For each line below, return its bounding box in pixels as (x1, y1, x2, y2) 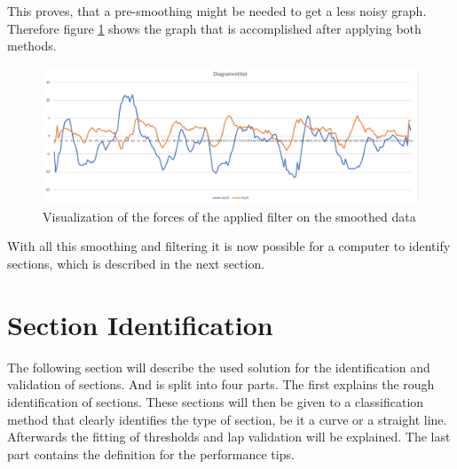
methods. (7, 36, 57, 55)
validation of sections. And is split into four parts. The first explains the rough (7, 375, 435, 394)
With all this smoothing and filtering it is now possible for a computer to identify (7, 237, 451, 255)
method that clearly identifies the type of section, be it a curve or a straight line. (7, 410, 447, 428)
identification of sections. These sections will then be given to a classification (7, 392, 424, 410)
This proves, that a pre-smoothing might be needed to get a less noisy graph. (7, 2, 427, 20)
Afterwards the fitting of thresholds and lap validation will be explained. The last (7, 427, 451, 446)
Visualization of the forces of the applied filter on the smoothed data (43, 207, 416, 225)
